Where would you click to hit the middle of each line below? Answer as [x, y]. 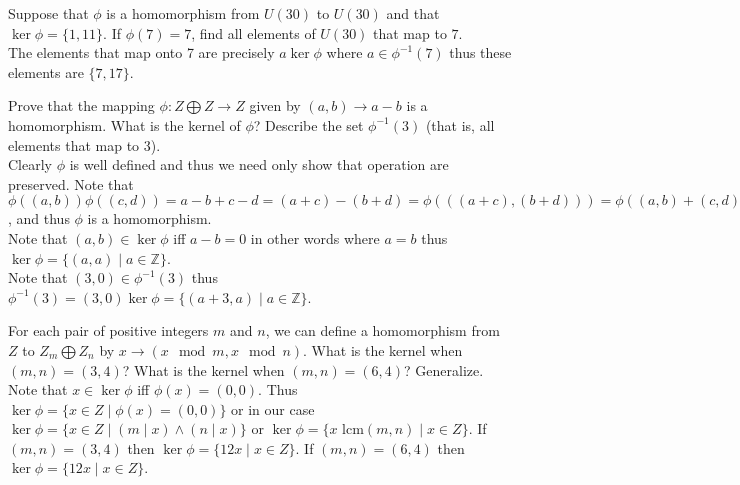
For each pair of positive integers [108, 330]
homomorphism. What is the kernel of [124, 124]
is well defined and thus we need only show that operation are [259, 164]
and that [413, 13]
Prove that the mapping [81, 105]
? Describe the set [308, 124]
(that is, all [460, 124]
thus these [480, 52]
